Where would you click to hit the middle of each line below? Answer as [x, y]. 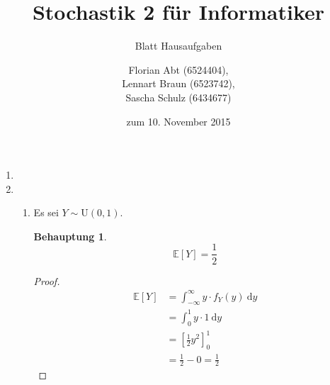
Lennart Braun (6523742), [178, 83]
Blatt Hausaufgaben [178, 46]
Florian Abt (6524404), [178, 69]
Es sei [46, 212]
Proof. [47, 280]
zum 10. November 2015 [178, 121]
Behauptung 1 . [70, 236]
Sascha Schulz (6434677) [178, 97]
